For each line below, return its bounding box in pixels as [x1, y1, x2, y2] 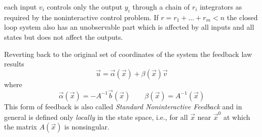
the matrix [4, 121, 37, 132]
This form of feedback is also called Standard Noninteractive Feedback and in [4, 101, 242, 111]
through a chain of [132, 2, 190, 12]
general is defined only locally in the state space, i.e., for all [4, 111, 188, 122]
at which [223, 111, 250, 122]
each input [4, 2, 37, 12]
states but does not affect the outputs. [4, 31, 123, 42]
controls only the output [47, 2, 123, 12]
